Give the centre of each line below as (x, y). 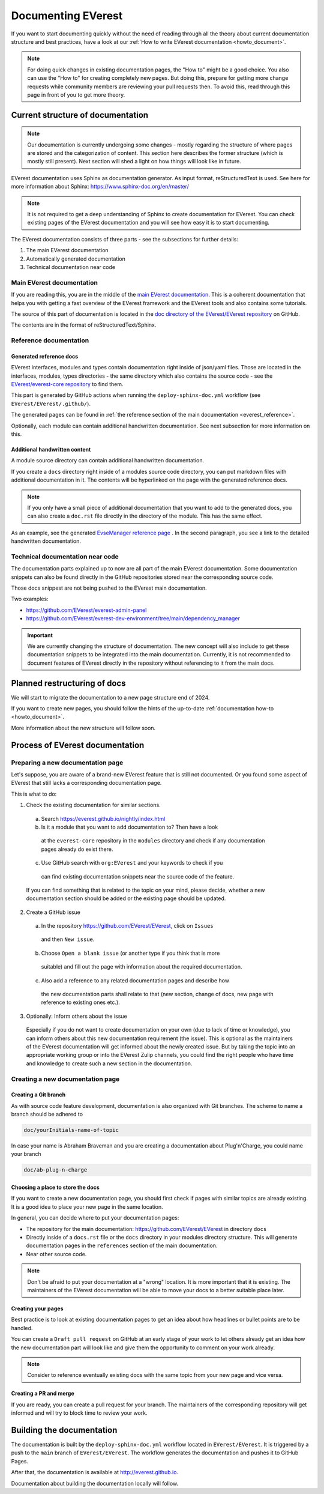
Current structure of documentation (80, 115)
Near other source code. (56, 1254)
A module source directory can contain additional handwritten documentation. (108, 461)
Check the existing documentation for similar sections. (94, 805)
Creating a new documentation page (65, 1079)
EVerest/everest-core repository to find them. (67, 384)
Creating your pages (37, 1308)
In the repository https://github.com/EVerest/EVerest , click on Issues (127, 926)
